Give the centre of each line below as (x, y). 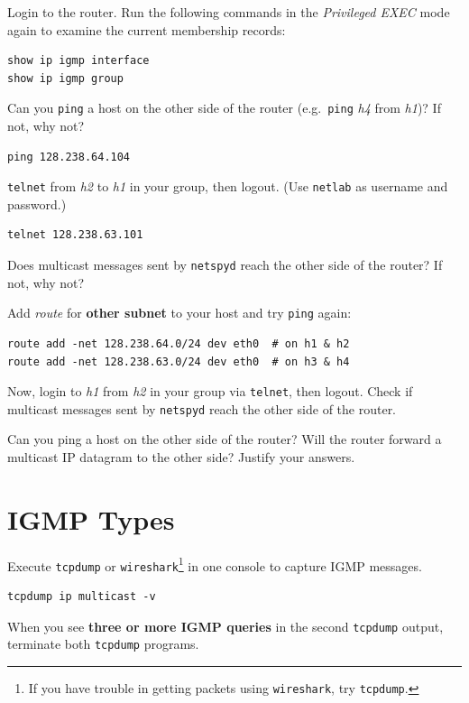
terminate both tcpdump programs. (103, 644)
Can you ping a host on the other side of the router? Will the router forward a (225, 439)
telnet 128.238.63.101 (75, 235)
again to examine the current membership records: (147, 29)
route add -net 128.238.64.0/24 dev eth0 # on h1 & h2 (179, 343)
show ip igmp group (65, 78)
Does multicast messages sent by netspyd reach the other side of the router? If (225, 265)
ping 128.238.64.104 (69, 157)
